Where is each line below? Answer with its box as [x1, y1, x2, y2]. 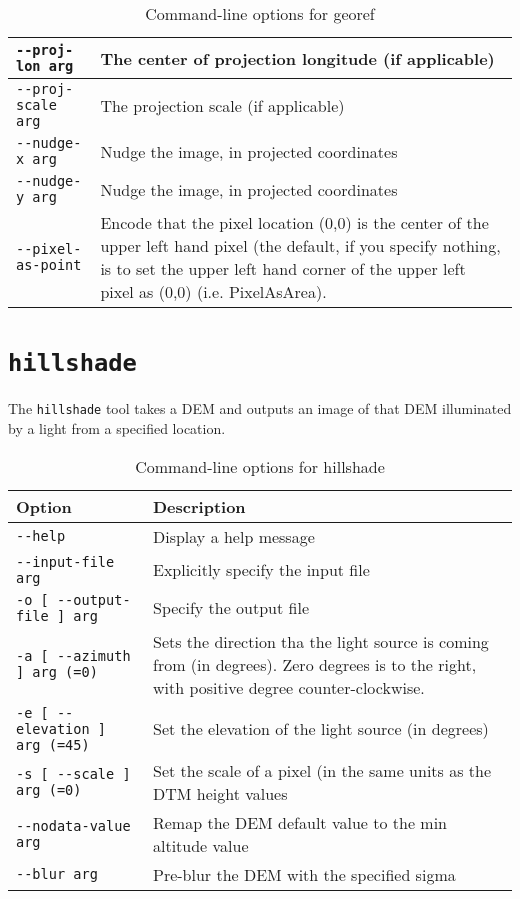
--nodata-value [16, 817, 131, 834]
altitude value [152, 833, 249, 857]
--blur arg [16, 866, 98, 882]
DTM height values [152, 781, 288, 805]
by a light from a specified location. [8, 417, 226, 438]
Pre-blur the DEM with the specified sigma [152, 862, 456, 886]
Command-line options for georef [145, 2, 375, 25]
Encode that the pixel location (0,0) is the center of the [100, 211, 489, 234]
